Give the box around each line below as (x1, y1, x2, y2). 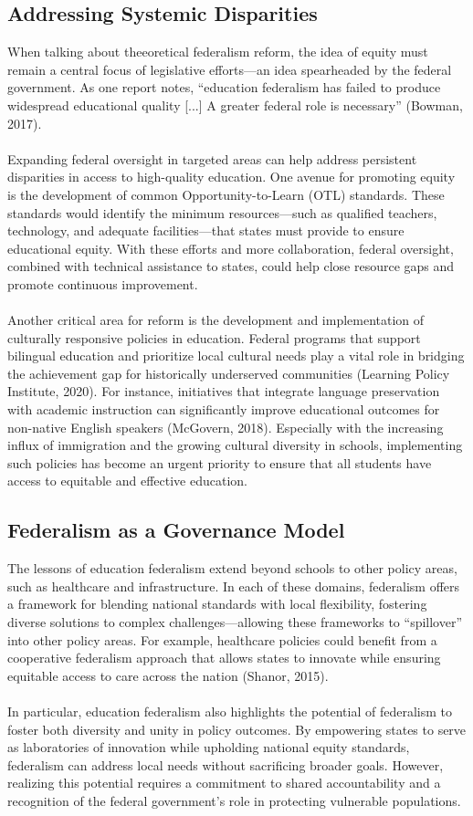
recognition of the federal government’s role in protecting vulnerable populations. (7, 790, 461, 810)
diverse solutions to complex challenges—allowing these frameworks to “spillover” (7, 612, 463, 632)
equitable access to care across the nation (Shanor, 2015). (7, 665, 329, 685)
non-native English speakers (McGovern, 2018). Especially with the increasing (7, 417, 444, 436)
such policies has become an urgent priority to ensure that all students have (7, 453, 432, 472)
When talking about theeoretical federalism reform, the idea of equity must (7, 42, 428, 61)
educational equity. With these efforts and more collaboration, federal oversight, (7, 238, 454, 257)
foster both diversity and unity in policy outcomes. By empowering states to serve (7, 719, 467, 738)
